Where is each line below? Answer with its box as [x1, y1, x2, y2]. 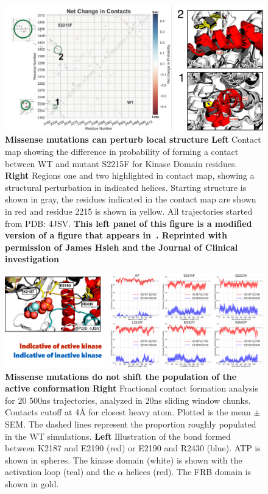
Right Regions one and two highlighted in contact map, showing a [5, 169, 255, 182]
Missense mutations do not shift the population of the [5, 370, 237, 382]
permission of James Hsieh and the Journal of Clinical [5, 240, 238, 253]
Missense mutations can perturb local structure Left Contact [5, 133, 261, 146]
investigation [5, 252, 60, 265]
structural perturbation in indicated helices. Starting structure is [5, 181, 247, 193]
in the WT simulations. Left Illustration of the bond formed [5, 429, 231, 442]
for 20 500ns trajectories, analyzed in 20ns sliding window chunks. [5, 393, 251, 406]
